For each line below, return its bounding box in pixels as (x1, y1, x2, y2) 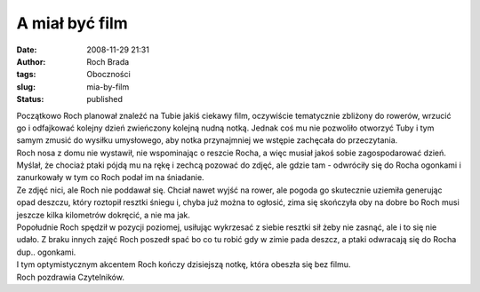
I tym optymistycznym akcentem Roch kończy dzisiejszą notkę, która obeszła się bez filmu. (16, 259, 351, 270)
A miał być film (16, 13, 128, 33)
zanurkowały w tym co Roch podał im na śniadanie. (16, 172, 204, 183)
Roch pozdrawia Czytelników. (16, 272, 124, 282)
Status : (16, 94, 44, 105)
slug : (16, 81, 36, 92)
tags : (16, 69, 36, 80)
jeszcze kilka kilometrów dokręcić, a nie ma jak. (16, 209, 191, 220)
